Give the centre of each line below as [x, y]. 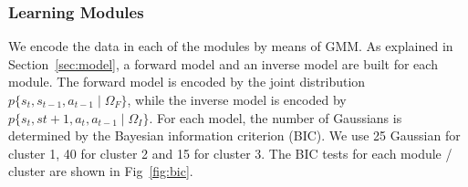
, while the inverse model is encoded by [237, 99]
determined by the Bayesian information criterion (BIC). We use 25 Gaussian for [234, 135]
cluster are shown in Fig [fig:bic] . [101, 171]
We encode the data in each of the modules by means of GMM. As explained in [231, 46]
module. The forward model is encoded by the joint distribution [187, 82]
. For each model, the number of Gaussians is [276, 117]
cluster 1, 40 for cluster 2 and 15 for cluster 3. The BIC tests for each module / [230, 153]
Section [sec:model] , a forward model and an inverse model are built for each [223, 63]
